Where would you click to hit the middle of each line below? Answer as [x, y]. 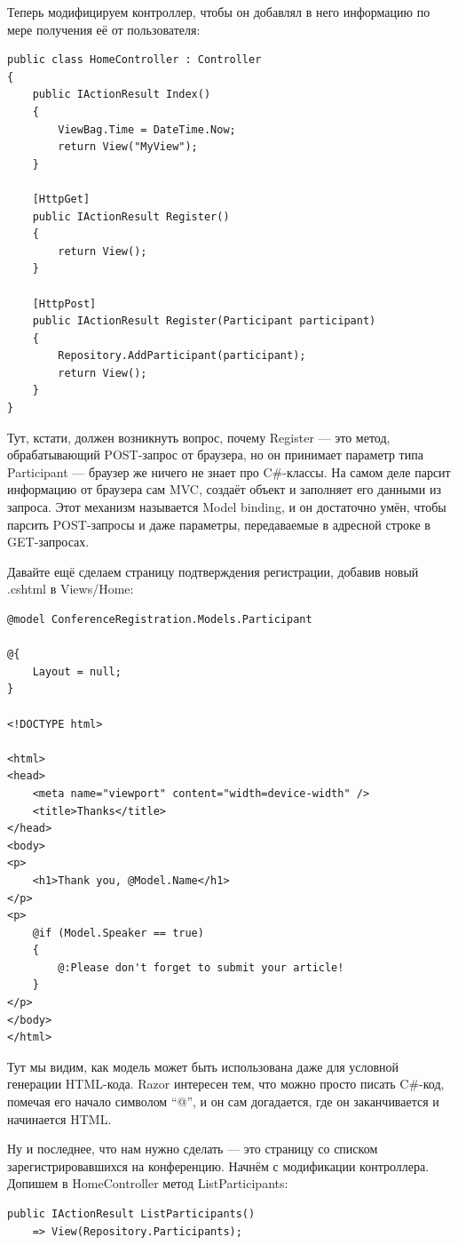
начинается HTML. [59, 1118]
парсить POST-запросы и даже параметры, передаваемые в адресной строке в [219, 524]
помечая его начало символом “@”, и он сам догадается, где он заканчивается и [223, 1101]
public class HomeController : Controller [134, 60]
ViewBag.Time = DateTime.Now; [147, 129]
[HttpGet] [61, 199]
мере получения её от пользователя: [104, 29]
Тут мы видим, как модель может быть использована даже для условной [203, 1066]
